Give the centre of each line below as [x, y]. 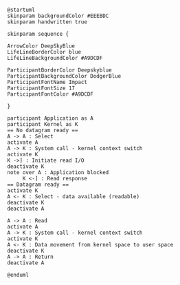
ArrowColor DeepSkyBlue [41, 46]
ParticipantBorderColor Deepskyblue [59, 70]
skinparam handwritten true [47, 22]
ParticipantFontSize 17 [41, 88]
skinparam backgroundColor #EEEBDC [58, 16]
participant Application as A [50, 118]
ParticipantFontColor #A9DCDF [50, 94]
